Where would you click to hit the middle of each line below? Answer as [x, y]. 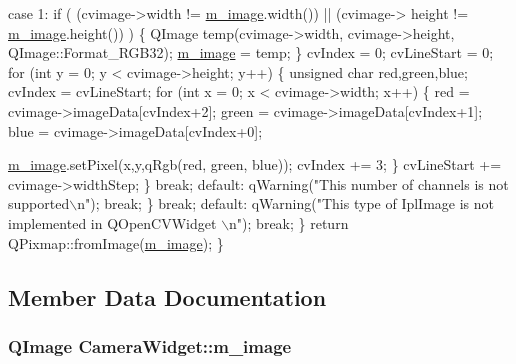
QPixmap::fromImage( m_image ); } [116, 242]
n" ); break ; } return [289, 222]
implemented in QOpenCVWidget [112, 222]
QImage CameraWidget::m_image [150, 345]
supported [39, 203]
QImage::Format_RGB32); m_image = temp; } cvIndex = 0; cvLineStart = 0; [251, 52]
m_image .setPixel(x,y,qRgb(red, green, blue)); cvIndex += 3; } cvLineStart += [255, 164]
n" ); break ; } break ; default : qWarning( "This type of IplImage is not [286, 203]
